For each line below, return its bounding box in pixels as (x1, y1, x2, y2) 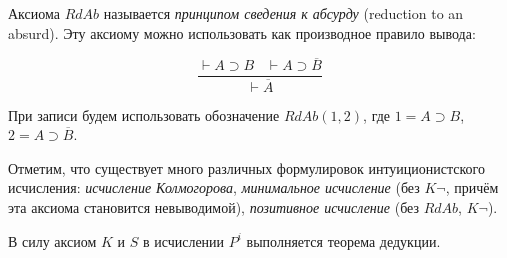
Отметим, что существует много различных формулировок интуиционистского (8, 157, 485, 178)
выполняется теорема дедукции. (246, 230, 441, 251)
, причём (445, 177, 499, 198)
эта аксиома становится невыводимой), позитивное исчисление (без (8, 196, 419, 217)
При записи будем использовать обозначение (8, 104, 280, 125)
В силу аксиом (8, 230, 97, 251)
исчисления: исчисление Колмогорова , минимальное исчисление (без (8, 177, 420, 198)
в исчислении (142, 230, 225, 251)
